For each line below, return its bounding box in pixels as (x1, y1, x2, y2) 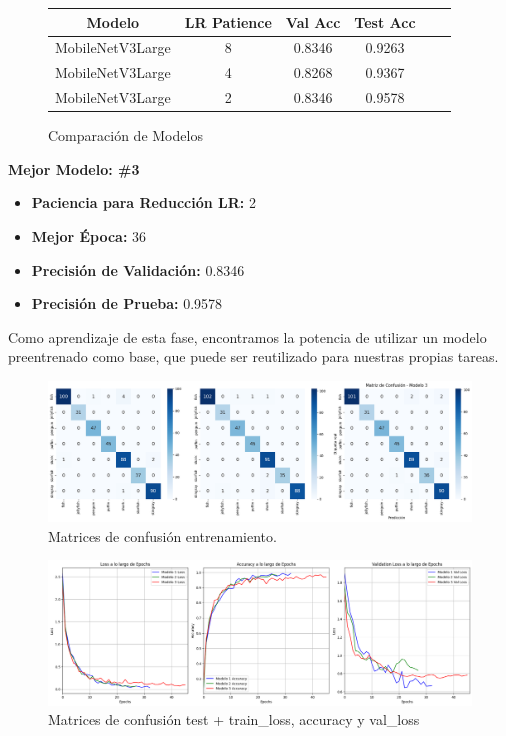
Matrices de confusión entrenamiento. (48, 525, 277, 546)
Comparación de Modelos (48, 125, 203, 146)
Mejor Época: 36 (31, 225, 147, 246)
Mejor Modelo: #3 (8, 158, 140, 179)
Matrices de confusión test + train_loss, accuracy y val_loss (48, 709, 420, 730)
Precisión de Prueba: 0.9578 (31, 293, 223, 314)
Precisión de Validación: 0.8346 (31, 259, 245, 280)
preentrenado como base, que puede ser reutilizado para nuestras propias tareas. (8, 346, 499, 367)
